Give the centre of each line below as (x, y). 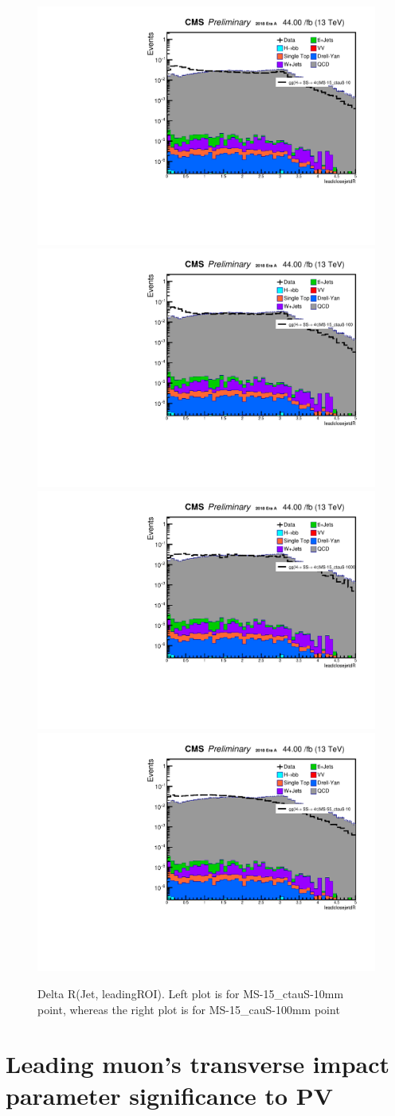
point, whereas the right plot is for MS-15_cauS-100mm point (189, 1009)
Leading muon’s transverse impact (197, 1064)
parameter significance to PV (170, 1095)
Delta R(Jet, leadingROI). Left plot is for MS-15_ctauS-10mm (191, 993)
